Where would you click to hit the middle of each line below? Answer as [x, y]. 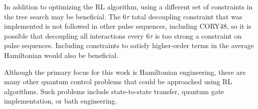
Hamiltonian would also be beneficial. [61, 55]
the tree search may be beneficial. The [62, 16]
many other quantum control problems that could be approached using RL [118, 82]
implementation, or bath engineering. [61, 101]
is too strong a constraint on [198, 35]
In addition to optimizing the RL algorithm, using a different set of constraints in [129, 6]
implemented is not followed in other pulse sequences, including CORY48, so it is [128, 26]
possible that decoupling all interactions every [74, 35]
